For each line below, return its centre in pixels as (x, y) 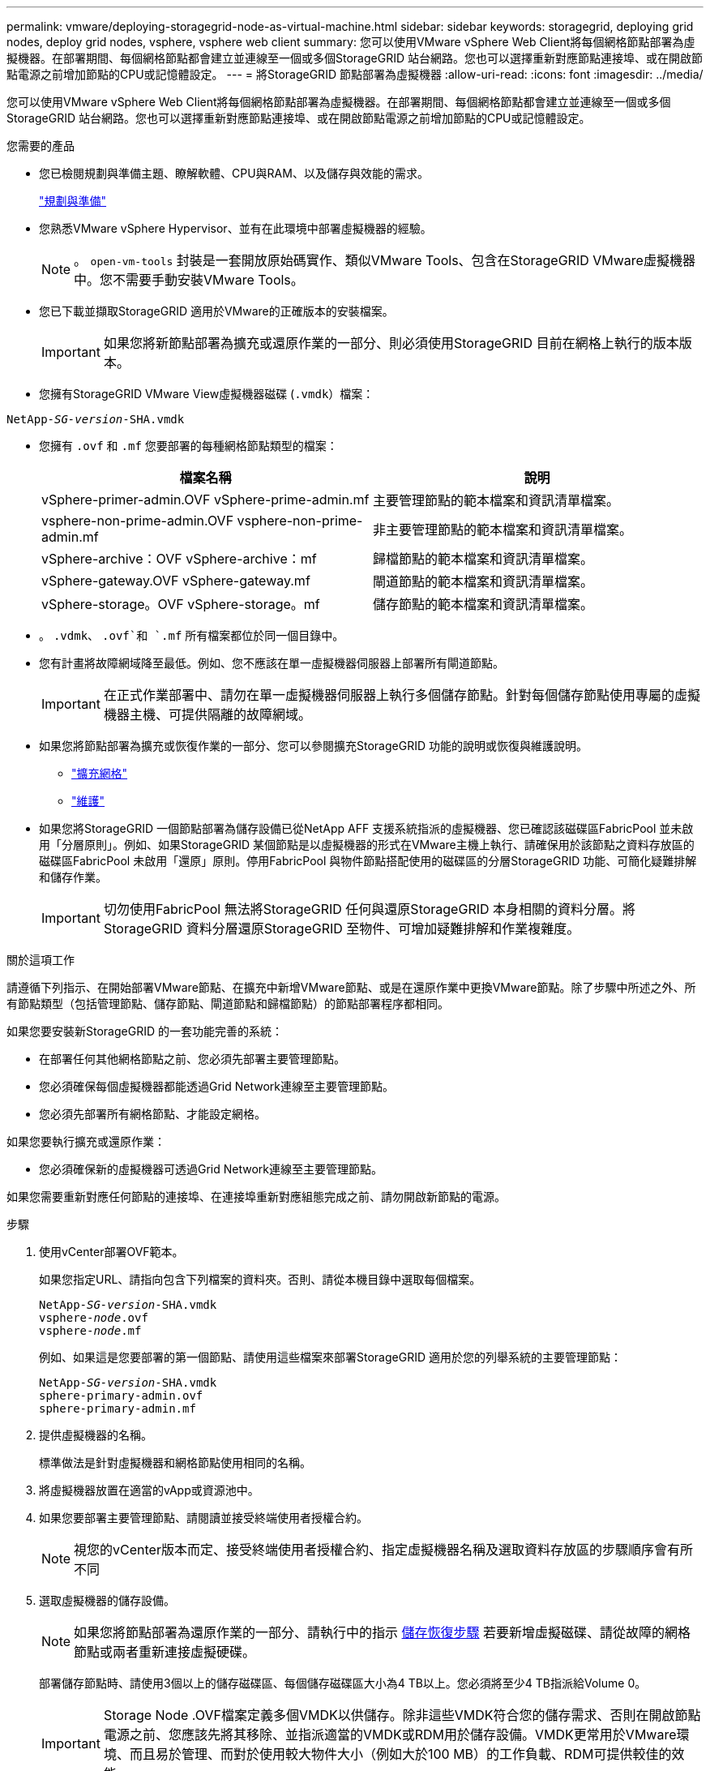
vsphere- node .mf (90, 1331)
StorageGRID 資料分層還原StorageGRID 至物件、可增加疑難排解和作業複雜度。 (342, 928)
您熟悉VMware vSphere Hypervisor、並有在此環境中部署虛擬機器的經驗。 (235, 228)
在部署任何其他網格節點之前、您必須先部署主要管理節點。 (192, 1059)
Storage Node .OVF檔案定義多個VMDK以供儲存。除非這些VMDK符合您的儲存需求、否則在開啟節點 (402, 1715)
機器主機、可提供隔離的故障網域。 (207, 714)
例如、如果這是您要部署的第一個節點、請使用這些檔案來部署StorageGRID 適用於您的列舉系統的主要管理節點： (330, 1357)
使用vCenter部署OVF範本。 (111, 1252)
